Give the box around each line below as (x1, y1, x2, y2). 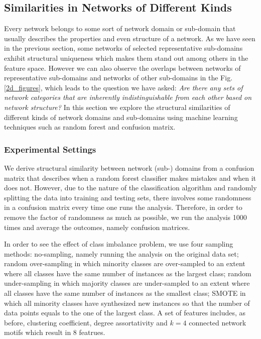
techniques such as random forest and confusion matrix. (4, 122, 176, 132)
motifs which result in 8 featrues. (4, 327, 105, 337)
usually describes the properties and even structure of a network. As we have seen (4, 33, 255, 43)
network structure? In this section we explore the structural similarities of (4, 101, 230, 112)
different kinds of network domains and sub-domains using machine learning (4, 111, 238, 122)
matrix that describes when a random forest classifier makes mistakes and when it (4, 172, 256, 183)
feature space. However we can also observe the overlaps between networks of (4, 62, 241, 73)
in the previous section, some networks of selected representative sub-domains (4, 43, 243, 53)
